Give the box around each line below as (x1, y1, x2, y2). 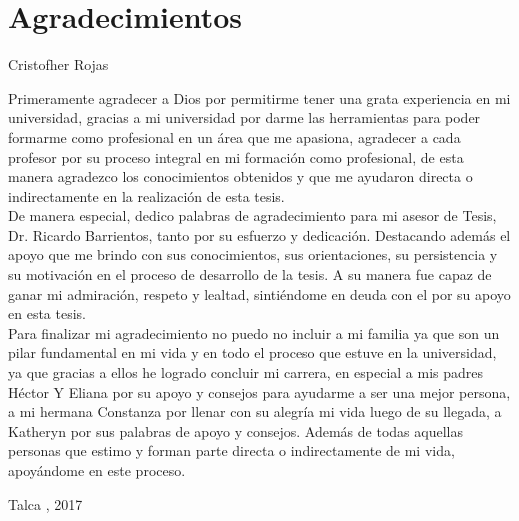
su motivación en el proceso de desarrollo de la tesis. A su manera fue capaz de (8, 264, 492, 285)
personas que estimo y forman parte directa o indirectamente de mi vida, (8, 440, 455, 461)
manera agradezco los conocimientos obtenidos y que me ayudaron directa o (8, 166, 473, 187)
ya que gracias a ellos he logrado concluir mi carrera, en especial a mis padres (8, 362, 484, 383)
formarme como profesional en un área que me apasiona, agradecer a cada (8, 126, 461, 147)
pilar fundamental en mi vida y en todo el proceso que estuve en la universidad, (8, 342, 497, 363)
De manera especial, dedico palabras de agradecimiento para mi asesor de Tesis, (8, 205, 497, 226)
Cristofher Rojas (8, 54, 109, 75)
